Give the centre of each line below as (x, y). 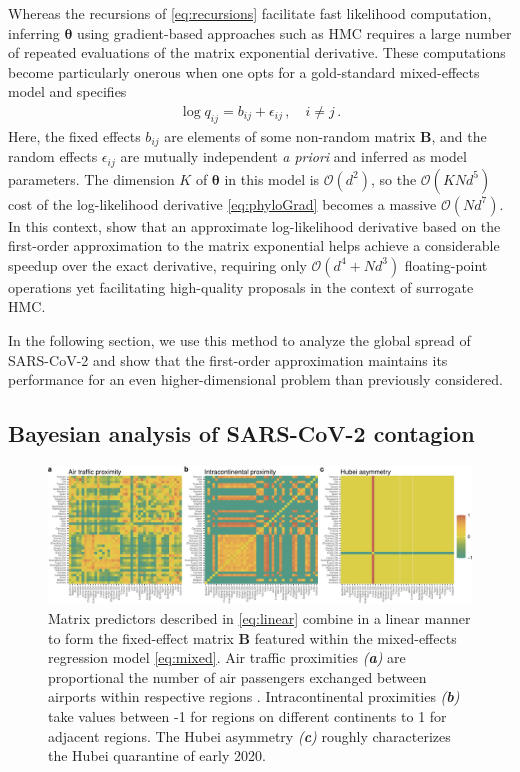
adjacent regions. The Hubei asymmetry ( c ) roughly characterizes (249, 735)
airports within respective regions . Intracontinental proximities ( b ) (254, 696)
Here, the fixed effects (74, 135)
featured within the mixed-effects (355, 637)
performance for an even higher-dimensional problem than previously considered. (255, 379)
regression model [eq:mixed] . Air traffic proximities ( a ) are (227, 657)
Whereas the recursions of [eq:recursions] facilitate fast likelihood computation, (250, 13)
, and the (459, 135)
